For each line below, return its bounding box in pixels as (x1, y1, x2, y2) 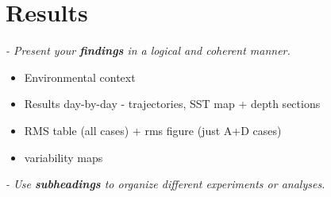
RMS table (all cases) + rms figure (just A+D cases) (24, 122, 282, 138)
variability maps (24, 149, 103, 165)
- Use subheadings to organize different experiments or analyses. (6, 176, 325, 192)
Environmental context (24, 68, 136, 85)
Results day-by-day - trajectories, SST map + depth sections (24, 95, 321, 112)
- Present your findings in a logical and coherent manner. (6, 42, 291, 59)
